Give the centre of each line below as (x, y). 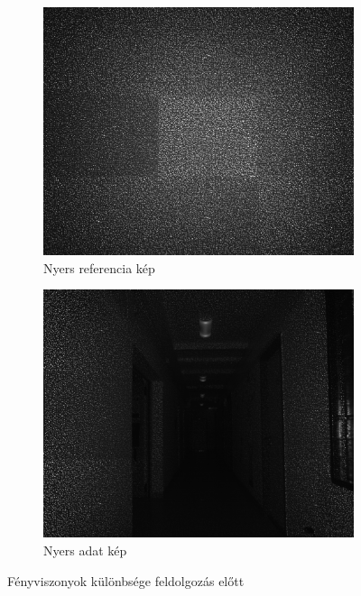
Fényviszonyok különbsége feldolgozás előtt (126, 580)
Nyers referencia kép (99, 267)
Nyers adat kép (85, 550)
